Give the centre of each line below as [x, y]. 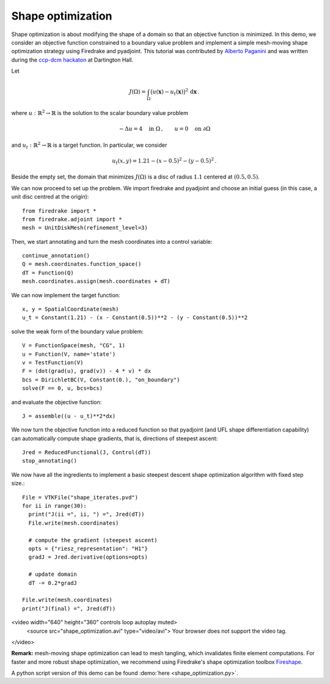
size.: [18, 484]
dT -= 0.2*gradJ [53, 583]
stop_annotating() [50, 461]
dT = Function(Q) [48, 273]
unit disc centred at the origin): [50, 197]
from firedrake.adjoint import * [72, 219]
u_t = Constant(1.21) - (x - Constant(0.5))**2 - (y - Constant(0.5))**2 [135, 318]
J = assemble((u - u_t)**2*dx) [69, 416]
